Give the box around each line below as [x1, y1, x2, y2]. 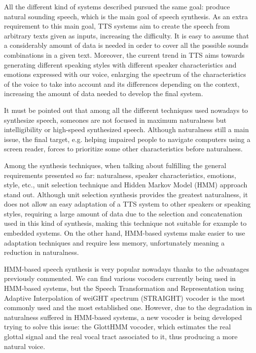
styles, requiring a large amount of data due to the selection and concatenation [4, 208, 242, 218]
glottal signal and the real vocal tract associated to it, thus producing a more [4, 331, 238, 341]
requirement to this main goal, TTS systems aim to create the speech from [4, 21, 230, 31]
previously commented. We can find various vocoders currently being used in [4, 273, 236, 283]
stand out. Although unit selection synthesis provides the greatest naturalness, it [4, 189, 248, 199]
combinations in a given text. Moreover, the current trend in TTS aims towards [4, 49, 245, 60]
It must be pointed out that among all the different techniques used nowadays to [4, 105, 248, 115]
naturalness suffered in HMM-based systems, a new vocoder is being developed [4, 312, 242, 322]
